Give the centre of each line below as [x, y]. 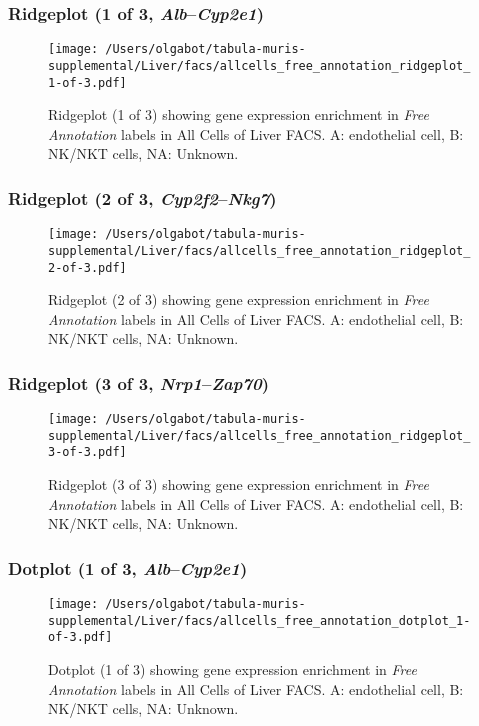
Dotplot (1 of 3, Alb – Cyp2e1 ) [128, 567]
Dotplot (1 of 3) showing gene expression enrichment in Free [232, 669]
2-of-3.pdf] [87, 267]
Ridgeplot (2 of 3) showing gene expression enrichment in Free [238, 299]
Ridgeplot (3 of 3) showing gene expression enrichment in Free [238, 484]
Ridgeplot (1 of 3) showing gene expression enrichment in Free [238, 114]
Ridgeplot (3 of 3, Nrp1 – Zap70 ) [139, 382]
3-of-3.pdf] [87, 452]
